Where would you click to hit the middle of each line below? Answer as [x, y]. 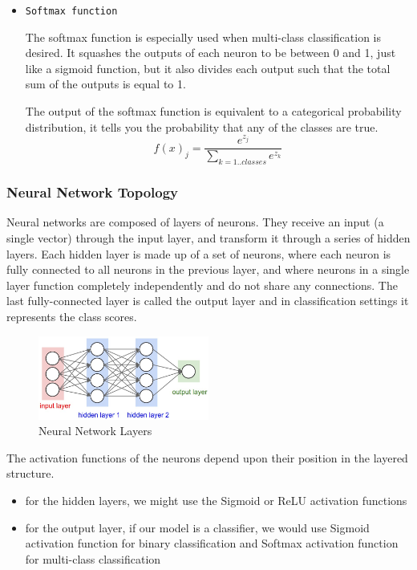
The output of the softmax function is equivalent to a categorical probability [213, 111]
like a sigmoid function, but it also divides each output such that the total [208, 68]
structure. [30, 473]
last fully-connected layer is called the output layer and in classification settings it [208, 301]
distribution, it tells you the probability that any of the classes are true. [202, 126]
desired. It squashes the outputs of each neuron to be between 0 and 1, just [211, 53]
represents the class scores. [72, 316]
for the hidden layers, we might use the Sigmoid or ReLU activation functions [216, 500]
